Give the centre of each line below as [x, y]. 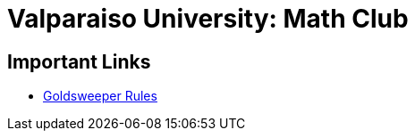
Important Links [79, 61]
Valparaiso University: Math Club [208, 19]
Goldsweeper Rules [100, 96]
